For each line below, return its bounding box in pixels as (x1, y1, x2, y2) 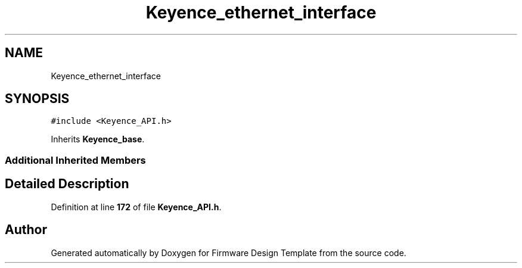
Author (5, 222, 47, 238)
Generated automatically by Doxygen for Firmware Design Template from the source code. (51, 247, 406, 258)
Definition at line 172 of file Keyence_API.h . (51, 201, 222, 212)
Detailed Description (5, 176, 129, 192)
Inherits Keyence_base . (51, 134, 145, 145)
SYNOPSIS (5, 91, 70, 107)
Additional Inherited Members (5, 154, 146, 166)
